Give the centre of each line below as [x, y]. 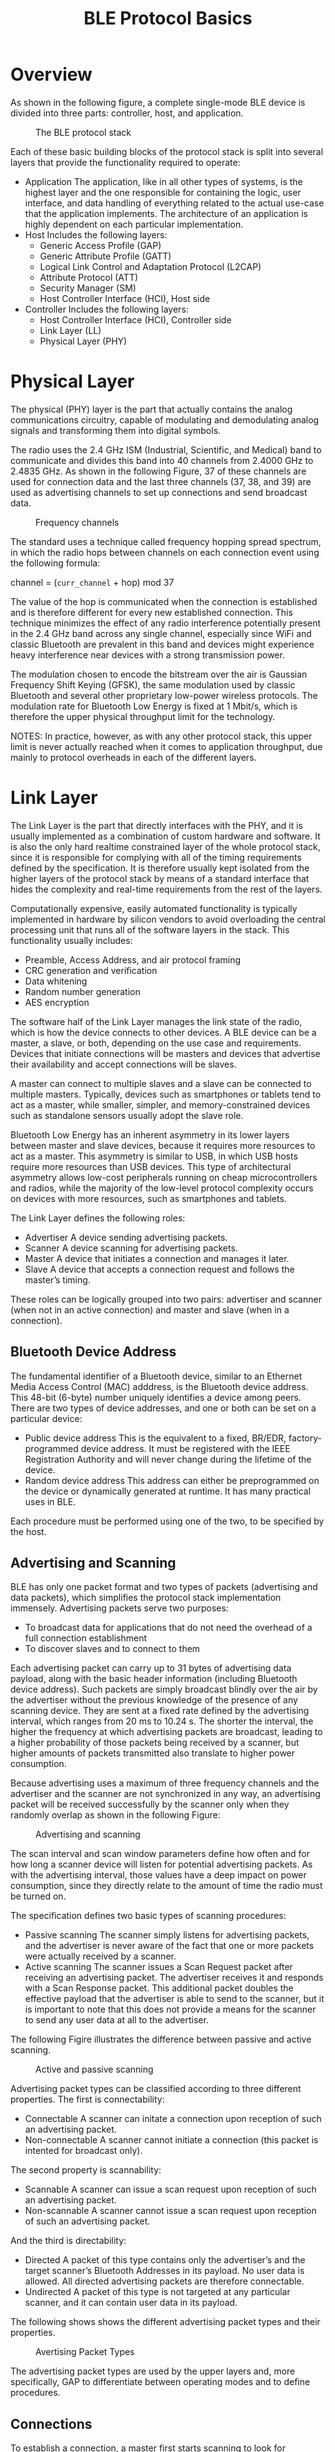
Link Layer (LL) [70, 330]
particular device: [46, 1418]
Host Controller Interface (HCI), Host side [125, 298]
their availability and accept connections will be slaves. [123, 1064]
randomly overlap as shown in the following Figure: [115, 1815]
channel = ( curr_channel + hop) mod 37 [92, 582]
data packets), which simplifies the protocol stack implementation [146, 1598]
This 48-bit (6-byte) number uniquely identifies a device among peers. [156, 1397]
